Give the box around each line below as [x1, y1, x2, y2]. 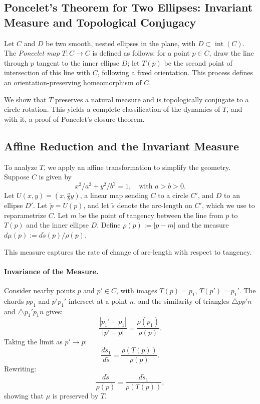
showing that [4, 390, 44, 401]
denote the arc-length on [117, 200, 192, 211]
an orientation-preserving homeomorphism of [4, 77, 142, 87]
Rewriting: [4, 363, 37, 374]
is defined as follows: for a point [92, 48, 190, 58]
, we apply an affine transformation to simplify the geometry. [43, 161, 231, 172]
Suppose [4, 171, 30, 182]
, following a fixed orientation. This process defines [97, 67, 253, 78]
